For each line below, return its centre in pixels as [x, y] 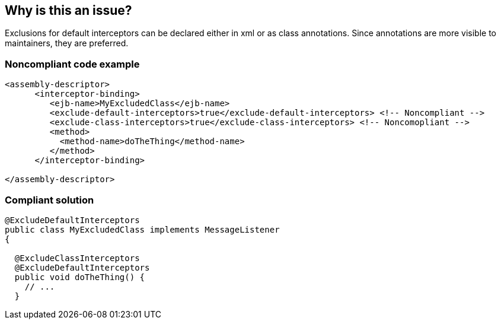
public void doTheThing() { [80, 277]
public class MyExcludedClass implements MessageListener [142, 229]
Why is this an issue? [68, 10]
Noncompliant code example [72, 64]
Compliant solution [50, 200]
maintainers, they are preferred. [67, 43]
